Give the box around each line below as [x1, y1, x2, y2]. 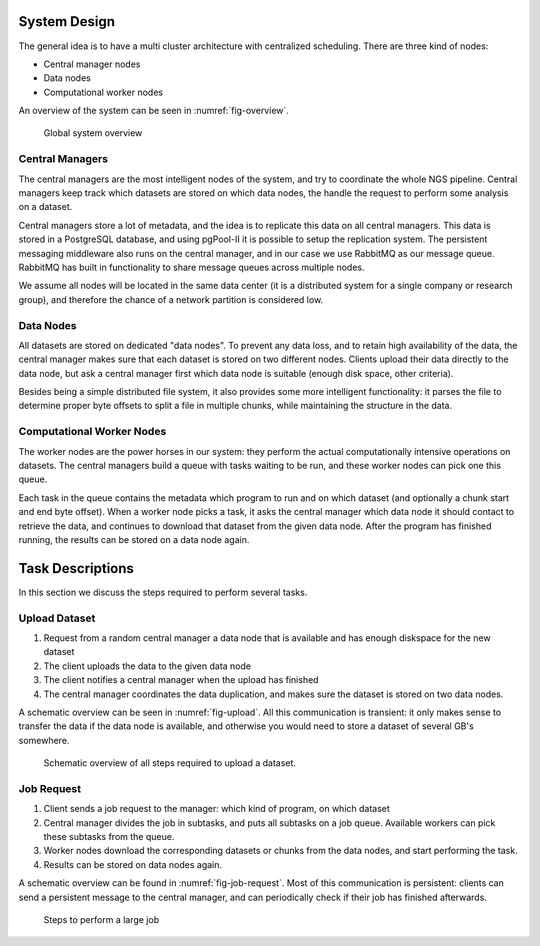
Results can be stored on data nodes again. [43, 858, 223, 870]
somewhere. [18, 734, 70, 746]
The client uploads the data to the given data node [43, 660, 252, 672]
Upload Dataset [18, 611, 96, 625]
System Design [18, 13, 115, 30]
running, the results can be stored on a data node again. [18, 533, 250, 545]
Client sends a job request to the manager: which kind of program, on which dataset [43, 803, 390, 815]
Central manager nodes [43, 58, 141, 70]
